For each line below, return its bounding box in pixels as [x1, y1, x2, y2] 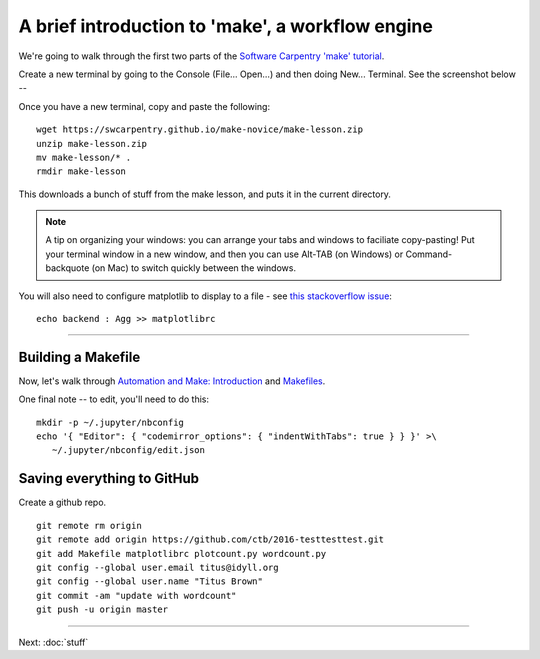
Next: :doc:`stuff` [18, 636, 89, 648]
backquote [45, 262, 90, 274]
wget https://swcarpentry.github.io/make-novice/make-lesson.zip [36, 124, 364, 135]
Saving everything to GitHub [18, 470, 200, 487]
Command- [405, 248, 453, 260]
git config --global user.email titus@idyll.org [36, 561, 279, 573]
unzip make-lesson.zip [36, 138, 148, 149]
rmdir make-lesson [36, 166, 127, 177]
